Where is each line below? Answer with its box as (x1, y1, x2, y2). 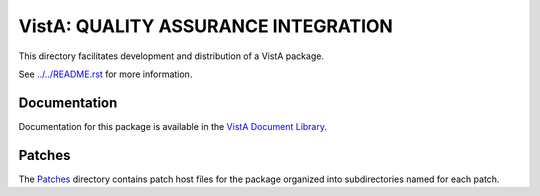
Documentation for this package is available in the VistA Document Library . (18, 120, 328, 132)
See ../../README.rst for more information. (18, 68, 193, 80)
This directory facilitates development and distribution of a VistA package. (18, 50, 325, 62)
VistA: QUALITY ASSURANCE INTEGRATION (18, 15, 394, 37)
